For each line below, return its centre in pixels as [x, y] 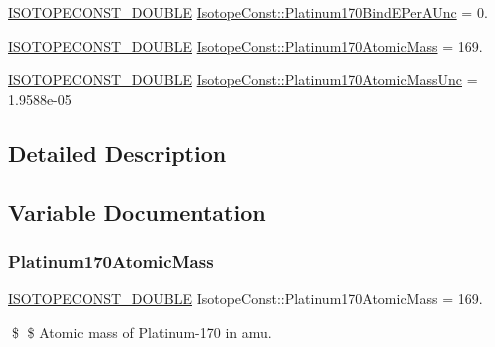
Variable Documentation [137, 211]
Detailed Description [117, 152]
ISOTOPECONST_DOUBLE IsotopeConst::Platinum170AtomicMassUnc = [243, 79]
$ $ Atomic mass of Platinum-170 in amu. [141, 331]
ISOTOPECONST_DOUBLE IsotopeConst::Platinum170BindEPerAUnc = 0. [248, 12]
